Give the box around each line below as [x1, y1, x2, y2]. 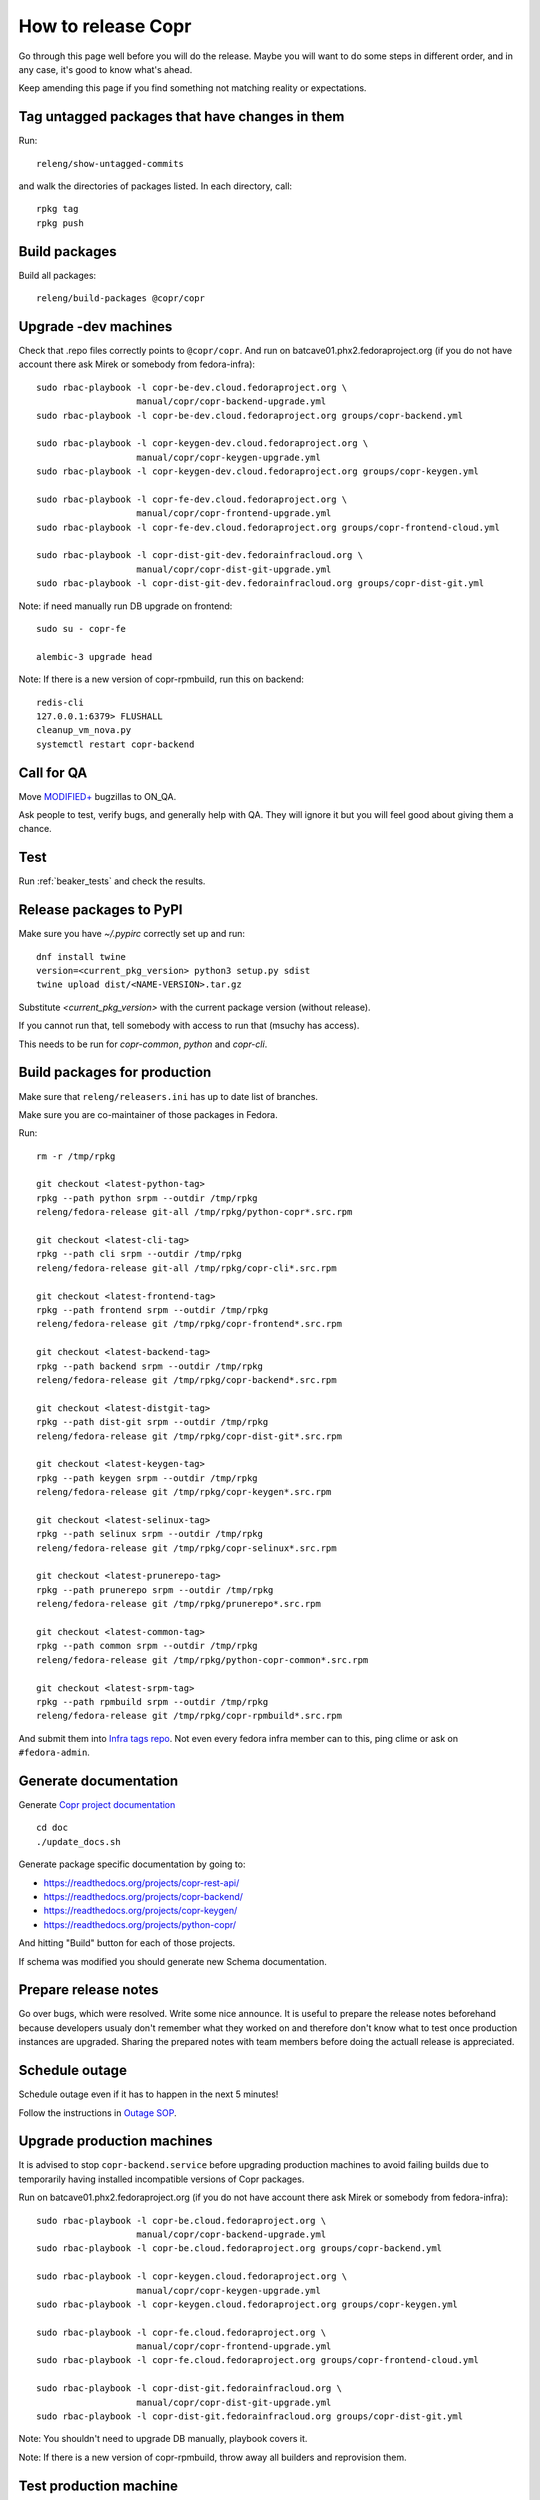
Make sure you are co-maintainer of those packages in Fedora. [18, 1108, 279, 1120]
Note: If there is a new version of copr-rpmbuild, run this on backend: [18, 673, 305, 685]
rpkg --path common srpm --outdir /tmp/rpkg [36, 1640, 259, 1652]
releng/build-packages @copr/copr [36, 293, 205, 304]
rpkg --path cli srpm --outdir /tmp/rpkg [36, 1248, 242, 1260]
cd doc [36, 1822, 69, 1834]
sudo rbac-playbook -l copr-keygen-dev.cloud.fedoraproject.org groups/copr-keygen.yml [36, 466, 480, 477]
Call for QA [18, 764, 88, 781]
